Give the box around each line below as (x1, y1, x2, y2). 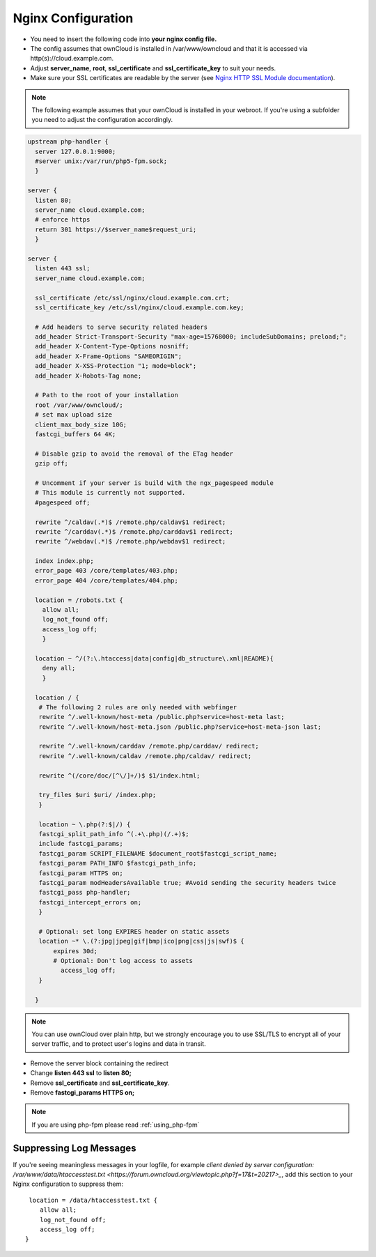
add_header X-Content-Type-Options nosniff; (35, 342, 189, 350)
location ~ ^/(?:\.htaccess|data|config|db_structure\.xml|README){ (35, 654, 274, 662)
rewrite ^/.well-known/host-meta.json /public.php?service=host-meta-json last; (38, 723, 322, 731)
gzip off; (35, 460, 69, 468)
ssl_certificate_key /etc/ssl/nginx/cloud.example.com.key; (35, 303, 244, 311)
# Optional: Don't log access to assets (53, 957, 193, 965)
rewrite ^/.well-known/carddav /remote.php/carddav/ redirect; (38, 742, 259, 750)
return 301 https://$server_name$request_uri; (35, 225, 197, 233)
